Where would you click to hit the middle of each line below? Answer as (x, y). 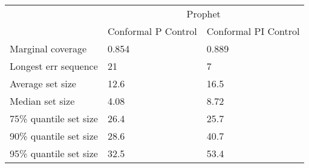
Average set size (43, 83)
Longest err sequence (54, 66)
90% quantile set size (54, 136)
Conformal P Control (152, 31)
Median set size (42, 101)
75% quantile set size (54, 118)
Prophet (203, 14)
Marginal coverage (48, 48)
